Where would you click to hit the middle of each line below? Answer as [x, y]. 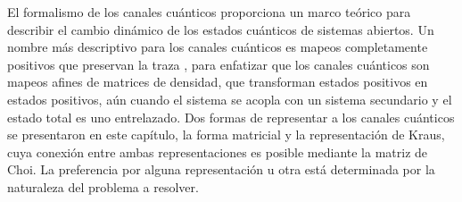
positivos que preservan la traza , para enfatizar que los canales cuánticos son [219, 64]
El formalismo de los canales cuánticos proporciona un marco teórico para [209, 12]
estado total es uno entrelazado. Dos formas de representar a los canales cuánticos [231, 117]
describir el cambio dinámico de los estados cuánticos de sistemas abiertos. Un [221, 29]
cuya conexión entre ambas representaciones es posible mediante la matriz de [218, 151]
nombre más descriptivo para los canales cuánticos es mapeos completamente [218, 47]
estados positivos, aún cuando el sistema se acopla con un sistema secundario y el [230, 99]
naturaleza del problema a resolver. [103, 186]
